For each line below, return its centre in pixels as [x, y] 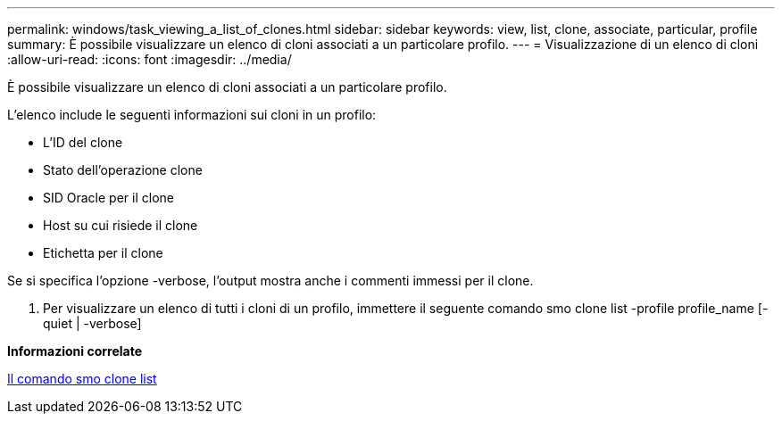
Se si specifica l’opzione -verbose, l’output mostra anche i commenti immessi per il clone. [270, 281]
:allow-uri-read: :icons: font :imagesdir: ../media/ [150, 59]
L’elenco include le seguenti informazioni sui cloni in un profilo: [192, 115]
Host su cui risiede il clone [121, 225]
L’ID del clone [83, 142]
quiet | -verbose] [92, 323]
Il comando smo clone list [82, 379]
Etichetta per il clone [103, 253]
